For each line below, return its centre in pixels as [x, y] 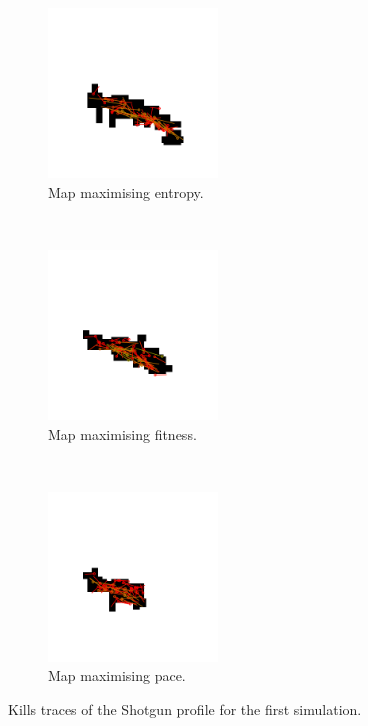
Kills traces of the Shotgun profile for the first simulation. [185, 708]
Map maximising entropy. [126, 191]
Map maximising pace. [117, 675]
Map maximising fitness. [122, 433]
